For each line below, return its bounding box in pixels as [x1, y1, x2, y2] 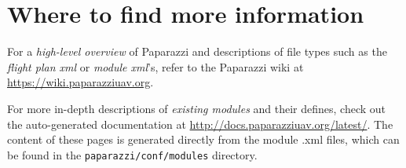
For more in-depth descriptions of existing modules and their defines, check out [7, 100, 386, 116]
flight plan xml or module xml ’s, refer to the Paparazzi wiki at [7, 58, 304, 75]
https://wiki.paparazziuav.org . [7, 74, 154, 90]
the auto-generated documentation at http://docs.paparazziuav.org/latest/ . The [7, 115, 393, 132]
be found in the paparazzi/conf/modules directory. [7, 146, 258, 163]
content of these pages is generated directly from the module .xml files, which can [7, 131, 400, 148]
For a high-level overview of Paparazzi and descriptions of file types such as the [7, 43, 387, 60]
